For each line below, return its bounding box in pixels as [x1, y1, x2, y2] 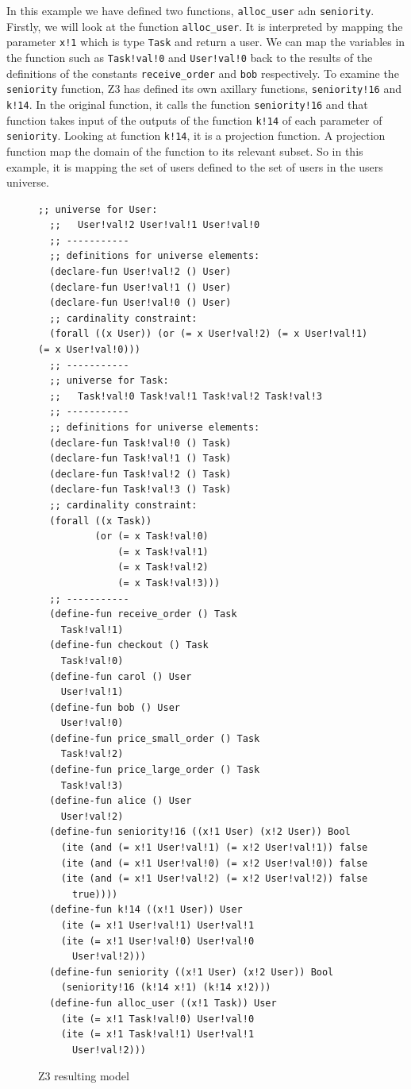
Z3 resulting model [38, 1068, 129, 1084]
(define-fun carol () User [49, 670, 192, 682]
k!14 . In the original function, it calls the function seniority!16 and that [6, 95, 368, 112]
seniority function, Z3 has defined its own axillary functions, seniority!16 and [6, 80, 401, 97]
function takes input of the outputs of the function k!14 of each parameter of [6, 111, 382, 128]
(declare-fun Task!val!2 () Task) [49, 468, 232, 480]
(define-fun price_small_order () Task [49, 732, 260, 744]
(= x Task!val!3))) [117, 577, 221, 589]
